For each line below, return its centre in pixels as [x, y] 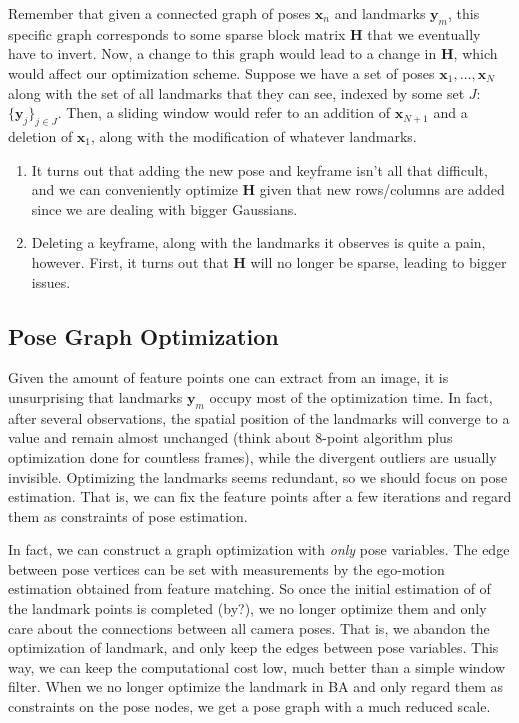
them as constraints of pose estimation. [128, 515]
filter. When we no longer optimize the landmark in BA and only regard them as [256, 686]
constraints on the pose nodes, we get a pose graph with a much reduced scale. [249, 706]
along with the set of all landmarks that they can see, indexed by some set [236, 92]
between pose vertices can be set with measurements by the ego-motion [226, 568]
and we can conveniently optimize [134, 189]
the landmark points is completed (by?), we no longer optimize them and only [247, 608]
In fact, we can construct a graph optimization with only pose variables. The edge [259, 549]
